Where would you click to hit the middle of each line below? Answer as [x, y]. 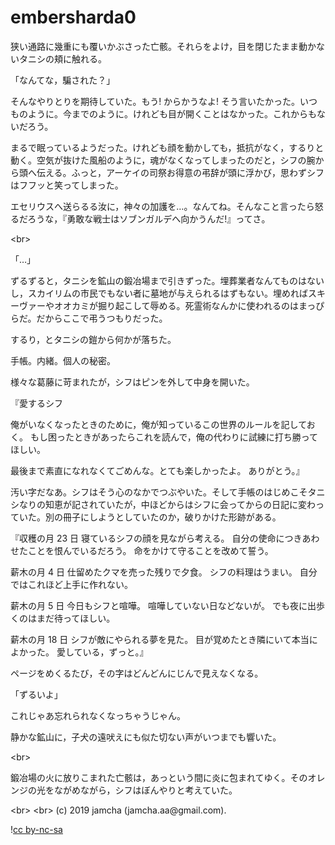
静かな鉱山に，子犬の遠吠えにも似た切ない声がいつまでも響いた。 [146, 737]
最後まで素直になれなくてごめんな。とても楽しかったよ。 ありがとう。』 [157, 470]
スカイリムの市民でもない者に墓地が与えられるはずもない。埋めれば [167, 293]
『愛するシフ [36, 403]
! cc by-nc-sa [36, 829]
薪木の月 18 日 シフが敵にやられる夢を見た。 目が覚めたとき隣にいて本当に [164, 639]
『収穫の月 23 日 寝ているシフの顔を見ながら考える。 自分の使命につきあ [161, 538]
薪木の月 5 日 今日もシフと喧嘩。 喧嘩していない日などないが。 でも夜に [159, 605]
